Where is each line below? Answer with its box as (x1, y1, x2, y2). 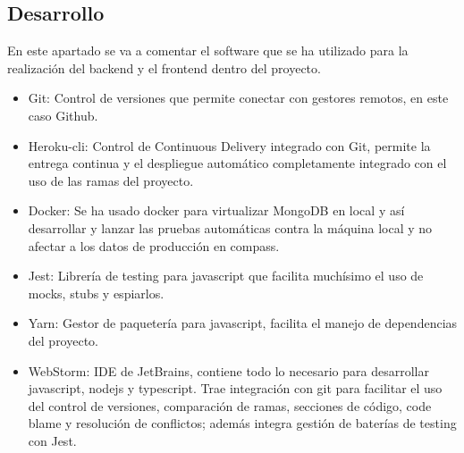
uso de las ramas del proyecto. (28, 171, 194, 189)
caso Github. (28, 105, 98, 124)
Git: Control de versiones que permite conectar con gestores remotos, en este (28, 88, 449, 107)
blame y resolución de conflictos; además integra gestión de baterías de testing (28, 414, 457, 432)
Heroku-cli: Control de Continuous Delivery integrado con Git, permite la (28, 136, 431, 155)
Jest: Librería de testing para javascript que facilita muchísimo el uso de (28, 266, 424, 285)
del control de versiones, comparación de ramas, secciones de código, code (28, 396, 432, 415)
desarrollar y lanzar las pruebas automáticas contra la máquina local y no (28, 218, 433, 237)
